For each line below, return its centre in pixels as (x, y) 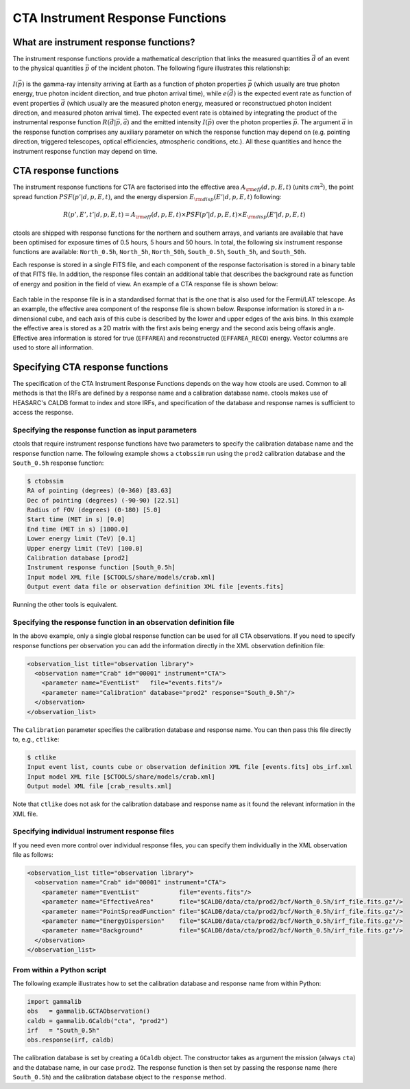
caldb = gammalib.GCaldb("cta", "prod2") (98, 1021)
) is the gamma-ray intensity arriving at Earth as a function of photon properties (134, 84)
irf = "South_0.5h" (63, 1031)
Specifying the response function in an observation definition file (123, 622)
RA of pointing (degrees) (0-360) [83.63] (99, 491)
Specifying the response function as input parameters (105, 430)
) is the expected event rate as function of (293, 93)
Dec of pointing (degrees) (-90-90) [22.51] (103, 500)
